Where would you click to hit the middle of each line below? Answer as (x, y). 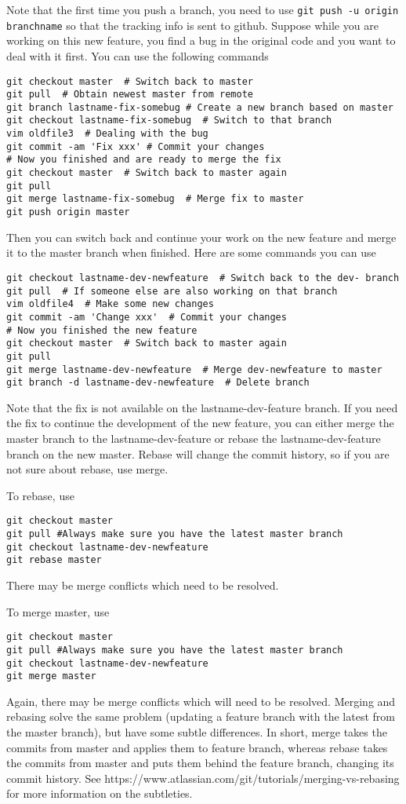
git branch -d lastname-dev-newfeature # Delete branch (158, 383)
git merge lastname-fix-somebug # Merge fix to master (155, 199)
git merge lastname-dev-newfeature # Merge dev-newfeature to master (194, 369)
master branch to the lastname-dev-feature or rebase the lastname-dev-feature (194, 438)
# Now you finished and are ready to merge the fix (144, 160)
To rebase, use (40, 495)
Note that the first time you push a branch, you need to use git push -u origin (203, 9)
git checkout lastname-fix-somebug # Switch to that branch (169, 121)
